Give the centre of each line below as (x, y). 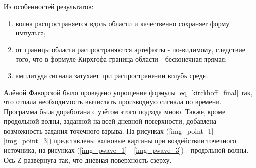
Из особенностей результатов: (49, 6)
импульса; (30, 33)
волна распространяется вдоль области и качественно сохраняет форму (123, 23)
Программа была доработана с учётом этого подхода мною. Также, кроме (115, 111)
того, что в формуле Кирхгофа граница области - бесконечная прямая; (121, 59)
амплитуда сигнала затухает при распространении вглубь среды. (112, 75)
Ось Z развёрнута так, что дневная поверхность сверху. (88, 159)
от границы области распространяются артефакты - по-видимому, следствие (130, 49)
